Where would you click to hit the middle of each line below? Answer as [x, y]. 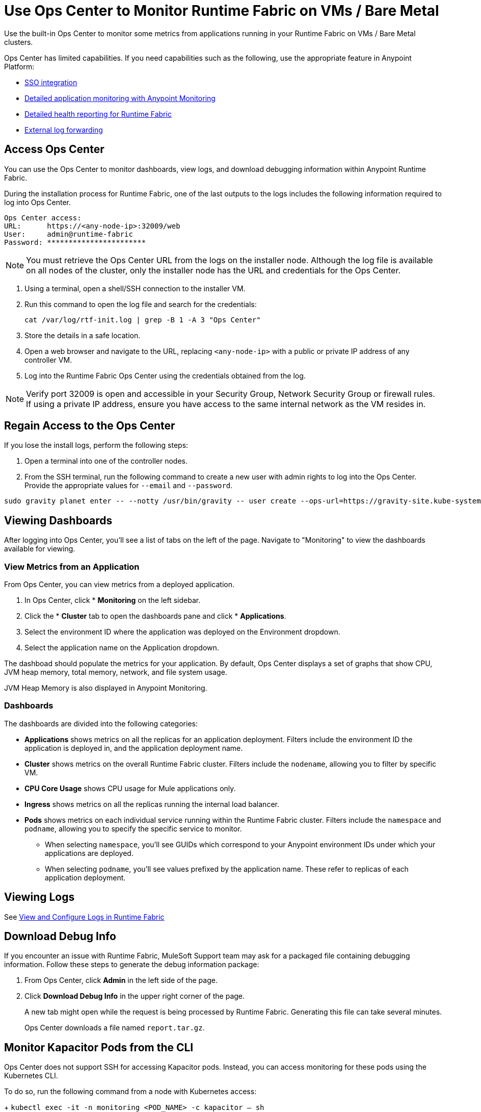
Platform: [19, 66]
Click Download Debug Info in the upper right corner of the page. [135, 996]
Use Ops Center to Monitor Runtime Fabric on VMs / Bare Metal [222, 11]
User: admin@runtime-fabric [69, 234]
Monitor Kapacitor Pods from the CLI [99, 1047]
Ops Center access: [43, 218]
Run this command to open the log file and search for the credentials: [141, 304]
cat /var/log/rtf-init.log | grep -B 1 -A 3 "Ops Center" [143, 320]
